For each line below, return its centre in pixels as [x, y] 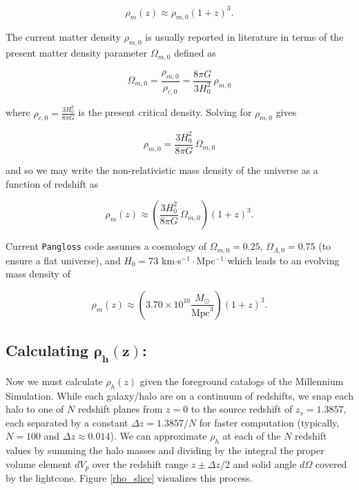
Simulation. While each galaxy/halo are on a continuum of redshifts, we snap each [179, 395]
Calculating [47, 350]
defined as [195, 53]
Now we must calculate [54, 381]
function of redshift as [52, 183]
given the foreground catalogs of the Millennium [242, 381]
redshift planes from [120, 409]
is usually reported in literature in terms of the [244, 37]
